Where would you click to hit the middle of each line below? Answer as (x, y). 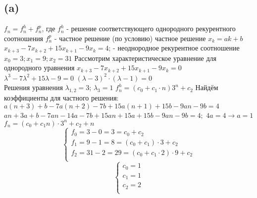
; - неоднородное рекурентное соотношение (174, 48)
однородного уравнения (39, 68)
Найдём (207, 87)
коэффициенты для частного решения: (61, 98)
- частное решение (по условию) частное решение (130, 38)
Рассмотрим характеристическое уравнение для (146, 58)
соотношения (24, 38)
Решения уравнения (33, 87)
